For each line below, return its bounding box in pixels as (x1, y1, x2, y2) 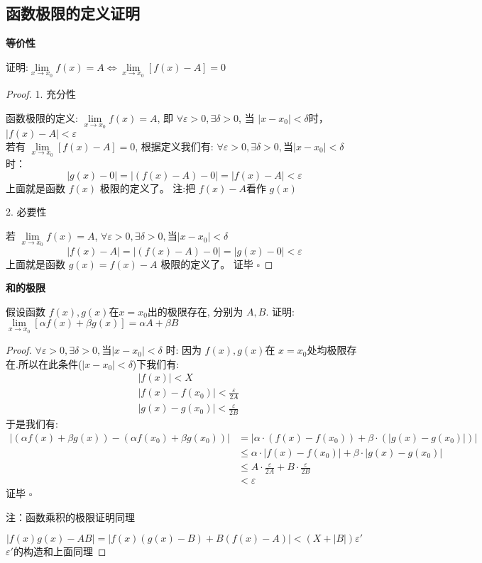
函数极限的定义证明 (6, 2, 140, 24)
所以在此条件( (18, 356, 82, 371)
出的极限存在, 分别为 (147, 303, 243, 318)
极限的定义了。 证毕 (160, 256, 253, 271)
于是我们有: (6, 416, 58, 431)
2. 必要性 (6, 204, 47, 219)
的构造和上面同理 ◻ (13, 544, 106, 559)
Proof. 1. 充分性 (6, 87, 77, 101)
